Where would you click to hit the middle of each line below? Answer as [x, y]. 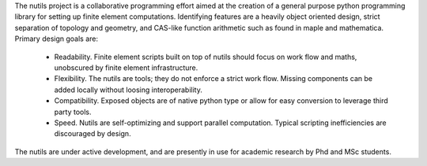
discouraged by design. [93, 134]
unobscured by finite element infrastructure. [126, 68]
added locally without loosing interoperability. [128, 90]
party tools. [73, 112]
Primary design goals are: [57, 39]
